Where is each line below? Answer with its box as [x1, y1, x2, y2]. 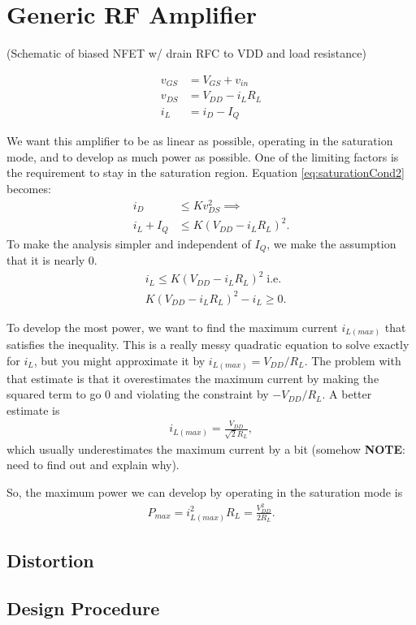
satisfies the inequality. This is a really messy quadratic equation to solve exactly [6, 336, 409, 353]
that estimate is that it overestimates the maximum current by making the [6, 369, 379, 386]
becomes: [6, 179, 51, 196]
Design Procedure [6, 595, 160, 620]
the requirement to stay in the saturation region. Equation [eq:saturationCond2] [6, 164, 405, 181]
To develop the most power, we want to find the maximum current [6, 318, 338, 335]
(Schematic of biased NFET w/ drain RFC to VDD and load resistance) [6, 45, 366, 62]
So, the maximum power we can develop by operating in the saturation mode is [6, 483, 403, 500]
